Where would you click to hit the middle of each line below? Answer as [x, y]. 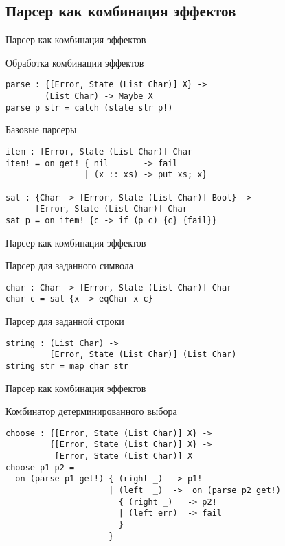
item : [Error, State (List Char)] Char [99, 151]
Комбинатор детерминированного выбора [91, 411]
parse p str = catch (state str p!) [89, 107]
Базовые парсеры [41, 129]
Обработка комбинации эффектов [75, 62]
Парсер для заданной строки [65, 321]
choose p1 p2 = [40, 467]
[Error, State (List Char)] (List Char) [143, 355]
